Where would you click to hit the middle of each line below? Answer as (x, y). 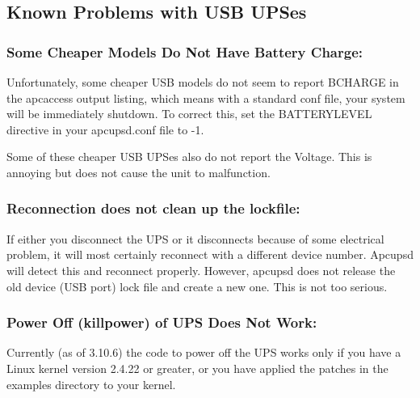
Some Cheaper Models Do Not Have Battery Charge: (185, 51)
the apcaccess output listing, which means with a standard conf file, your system (206, 97)
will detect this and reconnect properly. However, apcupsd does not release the (201, 270)
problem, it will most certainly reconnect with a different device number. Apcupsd (210, 254)
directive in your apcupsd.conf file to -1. (105, 129)
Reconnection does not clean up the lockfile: (153, 208)
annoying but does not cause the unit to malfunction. (139, 172)
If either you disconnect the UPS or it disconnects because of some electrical (195, 238)
